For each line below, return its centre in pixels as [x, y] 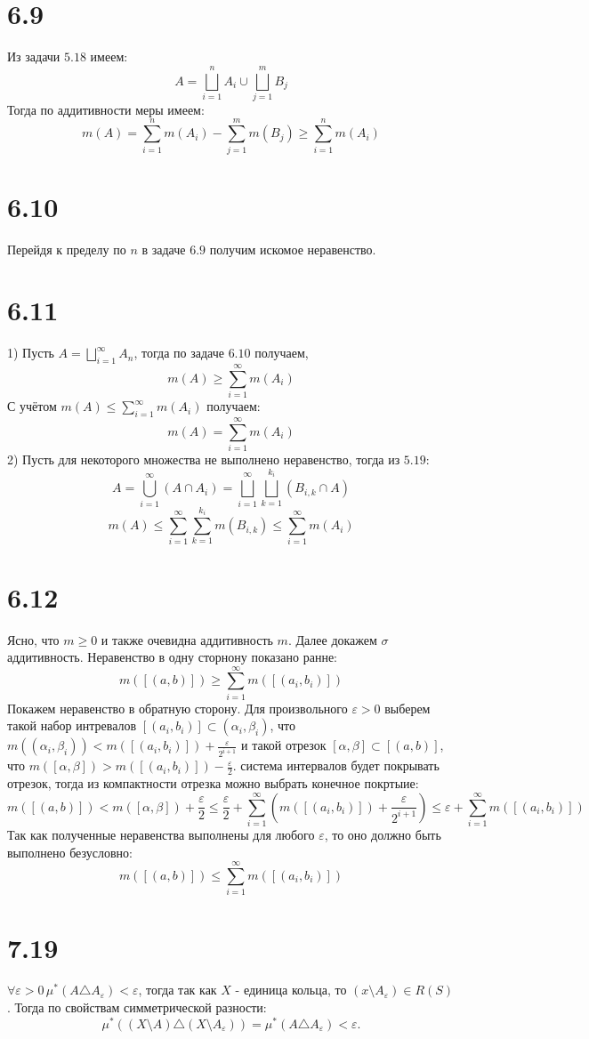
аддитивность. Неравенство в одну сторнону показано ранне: [173, 657]
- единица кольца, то [291, 990]
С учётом [32, 406]
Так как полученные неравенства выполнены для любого [161, 835]
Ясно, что [33, 639]
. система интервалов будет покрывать [336, 765]
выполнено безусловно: [70, 852]
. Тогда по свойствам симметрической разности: [137, 1007]
